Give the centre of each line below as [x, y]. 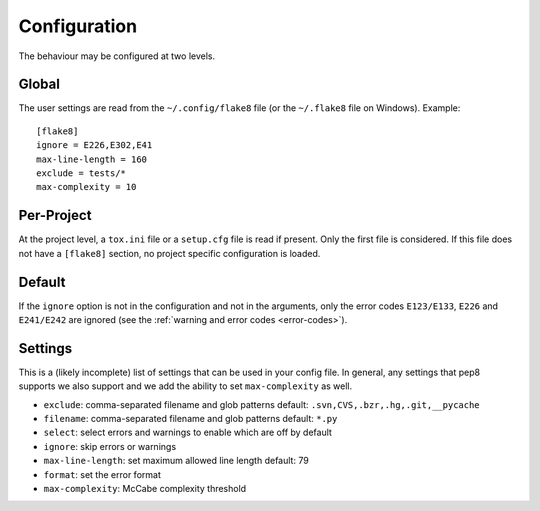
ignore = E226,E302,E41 [94, 145]
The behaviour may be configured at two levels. [116, 56]
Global [39, 84]
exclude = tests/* [81, 173]
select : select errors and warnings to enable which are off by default [187, 432]
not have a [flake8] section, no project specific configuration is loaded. [169, 253]
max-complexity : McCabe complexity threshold [145, 489]
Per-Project [55, 215]
